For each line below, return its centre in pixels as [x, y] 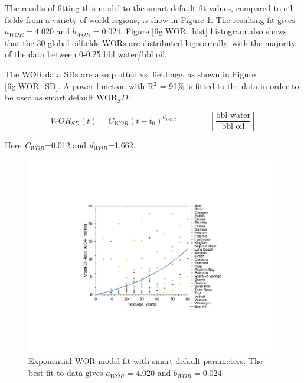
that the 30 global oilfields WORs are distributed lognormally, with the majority [150, 42]
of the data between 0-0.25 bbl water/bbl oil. [86, 54]
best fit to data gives [66, 373]
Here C [18, 145]
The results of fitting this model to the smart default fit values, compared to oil [149, 8]
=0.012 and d [69, 145]
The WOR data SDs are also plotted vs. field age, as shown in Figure [130, 74]
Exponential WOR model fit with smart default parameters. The [146, 361]
